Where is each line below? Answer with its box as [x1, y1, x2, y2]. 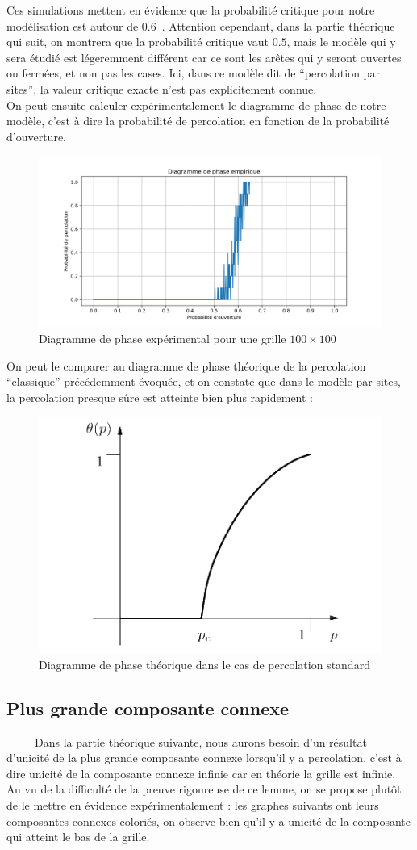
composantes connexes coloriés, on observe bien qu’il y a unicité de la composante [6, 812, 411, 829]
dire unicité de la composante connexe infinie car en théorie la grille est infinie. [6, 764, 396, 781]
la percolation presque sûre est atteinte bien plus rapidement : [6, 388, 314, 405]
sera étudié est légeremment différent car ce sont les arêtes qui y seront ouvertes [6, 48, 402, 65]
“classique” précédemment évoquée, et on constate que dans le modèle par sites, [6, 373, 401, 390]
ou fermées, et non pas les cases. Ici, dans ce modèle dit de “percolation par [6, 65, 380, 82]
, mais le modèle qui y [286, 33, 396, 50]
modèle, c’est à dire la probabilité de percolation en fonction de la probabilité [6, 112, 390, 129]
